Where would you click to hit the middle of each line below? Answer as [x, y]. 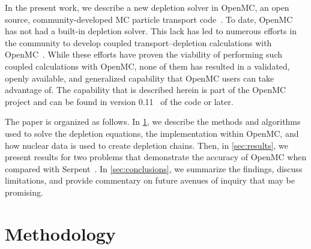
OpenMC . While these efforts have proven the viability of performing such [144, 54]
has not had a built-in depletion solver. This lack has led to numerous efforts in [151, 31]
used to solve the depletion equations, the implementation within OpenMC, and [152, 133]
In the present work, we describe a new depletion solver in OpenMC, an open [147, 7]
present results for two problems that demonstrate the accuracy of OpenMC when [156, 157]
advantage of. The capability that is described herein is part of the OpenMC [146, 90]
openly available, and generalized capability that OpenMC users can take [140, 78]
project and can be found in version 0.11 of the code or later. [119, 101]
